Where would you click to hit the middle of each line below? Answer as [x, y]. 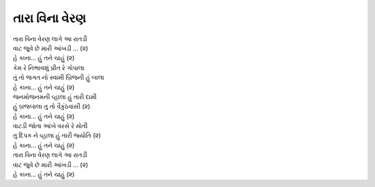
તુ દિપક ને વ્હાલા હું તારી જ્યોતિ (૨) [57, 136]
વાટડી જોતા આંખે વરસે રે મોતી [50, 126]
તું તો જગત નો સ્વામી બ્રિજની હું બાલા [58, 78]
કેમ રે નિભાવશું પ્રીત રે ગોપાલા [49, 68]
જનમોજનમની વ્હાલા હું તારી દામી [55, 96]
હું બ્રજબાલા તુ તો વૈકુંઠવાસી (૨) [51, 107]
